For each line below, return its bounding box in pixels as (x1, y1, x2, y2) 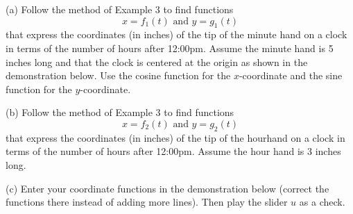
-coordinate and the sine (239, 68, 343, 83)
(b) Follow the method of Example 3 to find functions (6, 105, 234, 120)
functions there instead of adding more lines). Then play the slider (6, 195, 288, 209)
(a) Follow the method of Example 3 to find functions (6, 2, 234, 16)
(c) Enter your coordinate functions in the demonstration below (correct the (6, 181, 329, 195)
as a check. (299, 195, 345, 209)
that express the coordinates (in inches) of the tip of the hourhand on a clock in (6, 130, 345, 145)
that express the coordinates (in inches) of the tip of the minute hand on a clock (6, 27, 347, 42)
